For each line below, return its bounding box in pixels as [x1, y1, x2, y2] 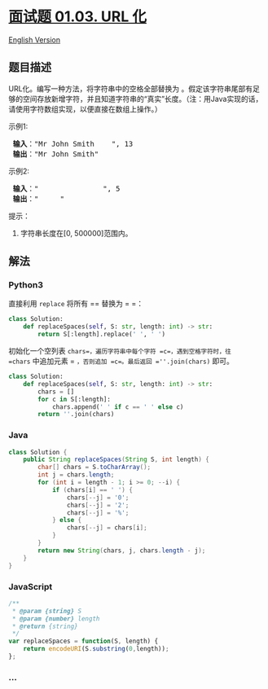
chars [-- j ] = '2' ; [66, 501, 130, 509]
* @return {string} [11, 622, 79, 630]
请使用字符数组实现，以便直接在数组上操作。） [8, 103, 162, 114]
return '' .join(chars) [37, 410, 115, 419]
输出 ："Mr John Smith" [12, 149, 99, 159]
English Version [8, 34, 61, 45]
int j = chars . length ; [37, 471, 115, 479]
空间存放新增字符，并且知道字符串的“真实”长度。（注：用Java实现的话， [22, 94, 263, 103]
